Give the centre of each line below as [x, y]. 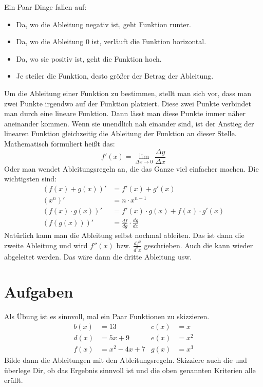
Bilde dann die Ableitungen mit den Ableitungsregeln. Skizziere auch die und [126, 360]
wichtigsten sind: [31, 179]
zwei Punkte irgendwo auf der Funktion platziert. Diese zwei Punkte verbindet [128, 103]
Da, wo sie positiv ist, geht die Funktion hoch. [89, 58]
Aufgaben [39, 292]
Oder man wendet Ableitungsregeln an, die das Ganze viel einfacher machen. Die [131, 168]
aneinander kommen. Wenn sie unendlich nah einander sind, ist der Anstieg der [129, 123]
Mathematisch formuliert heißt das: [60, 143]
